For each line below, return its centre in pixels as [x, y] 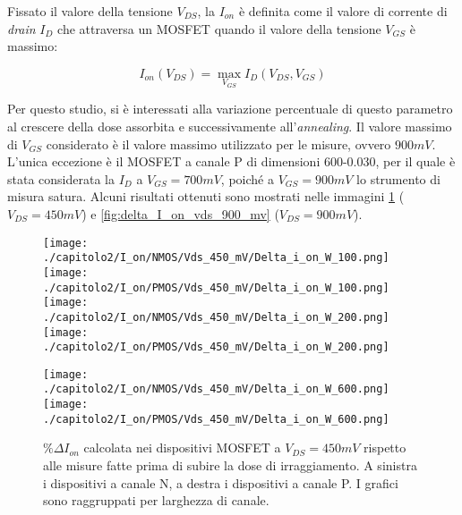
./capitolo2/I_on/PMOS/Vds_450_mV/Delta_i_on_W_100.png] [216, 287]
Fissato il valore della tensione [90, 11]
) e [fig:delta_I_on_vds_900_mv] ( [180, 213]
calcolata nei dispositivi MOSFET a [182, 447]
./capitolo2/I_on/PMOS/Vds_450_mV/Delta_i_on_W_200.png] [216, 347]
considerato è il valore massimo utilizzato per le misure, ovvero [218, 144]
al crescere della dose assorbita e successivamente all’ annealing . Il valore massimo [230, 126]
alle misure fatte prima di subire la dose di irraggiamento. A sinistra [230, 465]
